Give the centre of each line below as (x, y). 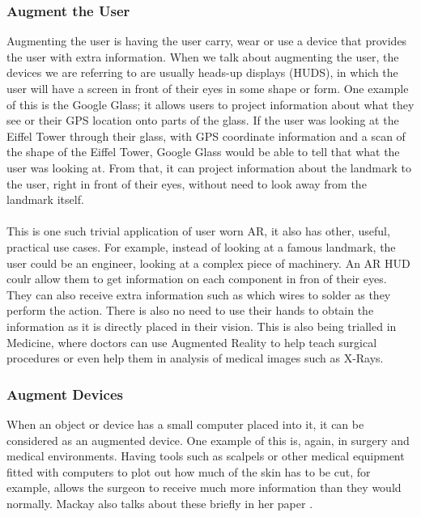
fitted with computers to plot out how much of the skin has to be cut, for (189, 471)
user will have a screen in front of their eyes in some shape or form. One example (208, 88)
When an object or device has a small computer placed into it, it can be (185, 424)
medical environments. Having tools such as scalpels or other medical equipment (206, 456)
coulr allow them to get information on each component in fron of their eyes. (197, 279)
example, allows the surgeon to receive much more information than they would (204, 487)
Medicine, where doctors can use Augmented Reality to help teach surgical (192, 342)
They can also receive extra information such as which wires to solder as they (199, 294)
